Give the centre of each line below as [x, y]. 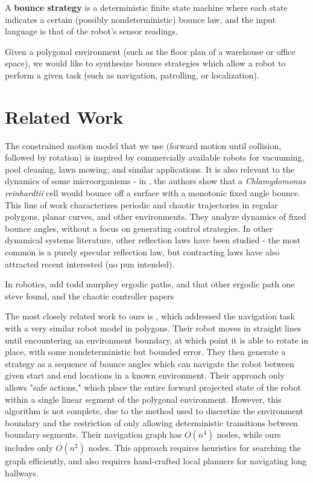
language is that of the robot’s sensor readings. [91, 31]
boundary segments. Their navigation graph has [93, 434]
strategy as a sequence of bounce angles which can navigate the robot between [150, 363]
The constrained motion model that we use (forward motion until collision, [143, 145]
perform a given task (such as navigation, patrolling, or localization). [132, 75]
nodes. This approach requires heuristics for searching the [195, 448]
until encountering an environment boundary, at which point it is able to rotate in [157, 340]
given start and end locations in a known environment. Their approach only [145, 375]
